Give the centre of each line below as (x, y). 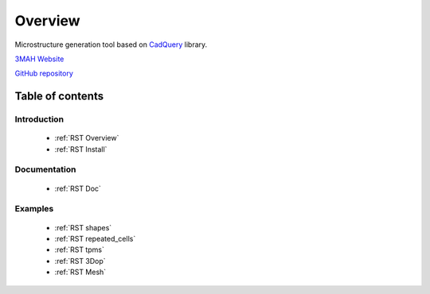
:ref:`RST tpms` (80, 250)
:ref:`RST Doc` (78, 188)
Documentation (45, 169)
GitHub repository (44, 73)
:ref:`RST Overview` (87, 138)
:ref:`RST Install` (81, 149)
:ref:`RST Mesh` (80, 272)
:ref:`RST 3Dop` (80, 261)
